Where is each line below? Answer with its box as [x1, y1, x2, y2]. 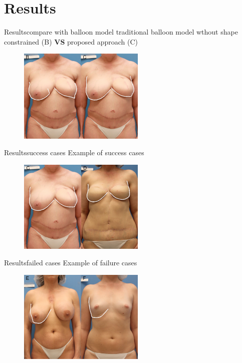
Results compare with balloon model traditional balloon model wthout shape [4, 27, 238, 37]
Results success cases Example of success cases [4, 147, 144, 158]
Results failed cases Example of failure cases [4, 257, 137, 268]
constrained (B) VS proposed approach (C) [4, 36, 138, 47]
